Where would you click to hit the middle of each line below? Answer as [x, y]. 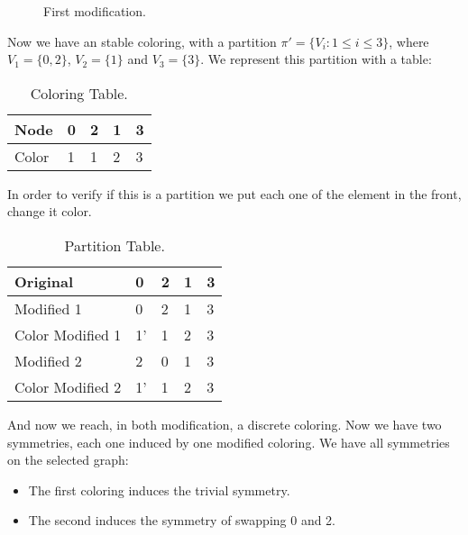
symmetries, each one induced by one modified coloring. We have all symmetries [229, 442]
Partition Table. [115, 245]
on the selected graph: [68, 460]
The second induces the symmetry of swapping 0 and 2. [182, 520]
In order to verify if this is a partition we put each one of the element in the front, [234, 193]
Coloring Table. [79, 93]
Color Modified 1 [68, 334]
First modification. [95, 11]
